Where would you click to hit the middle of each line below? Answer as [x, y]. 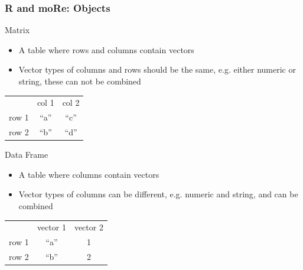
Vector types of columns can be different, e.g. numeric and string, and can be [158, 194]
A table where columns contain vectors [89, 174]
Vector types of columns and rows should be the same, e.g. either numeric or [157, 69]
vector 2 [89, 227]
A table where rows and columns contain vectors [106, 49]
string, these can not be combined [80, 81]
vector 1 [51, 227]
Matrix [17, 30]
